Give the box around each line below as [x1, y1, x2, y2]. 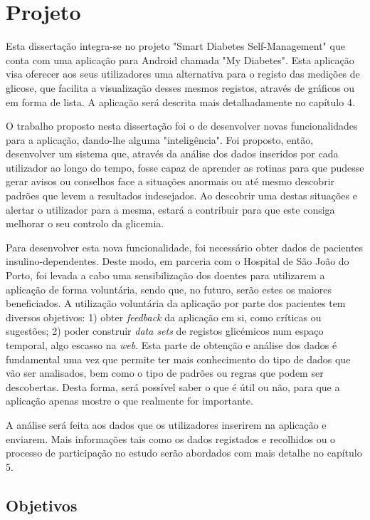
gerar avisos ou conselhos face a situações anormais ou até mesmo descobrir [6, 174, 335, 189]
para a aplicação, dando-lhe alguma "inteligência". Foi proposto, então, [6, 132, 314, 147]
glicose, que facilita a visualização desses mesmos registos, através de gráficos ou [6, 80, 355, 95]
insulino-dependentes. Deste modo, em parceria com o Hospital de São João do [6, 254, 349, 269]
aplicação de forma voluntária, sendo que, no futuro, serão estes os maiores [6, 281, 332, 296]
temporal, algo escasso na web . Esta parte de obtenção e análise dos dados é [6, 338, 337, 352]
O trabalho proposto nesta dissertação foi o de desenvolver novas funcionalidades [6, 118, 358, 133]
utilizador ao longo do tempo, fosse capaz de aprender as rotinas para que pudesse [6, 160, 364, 175]
